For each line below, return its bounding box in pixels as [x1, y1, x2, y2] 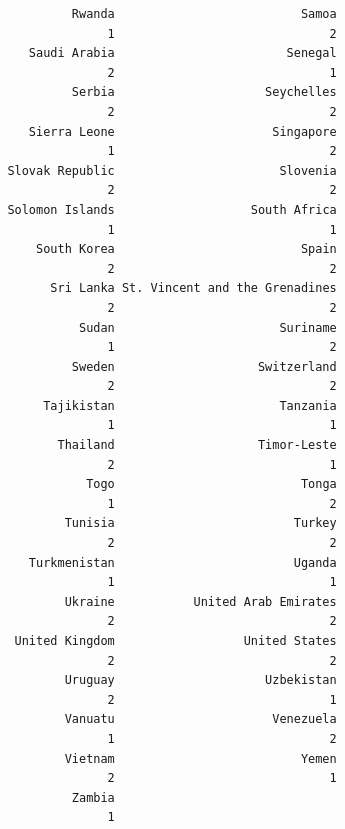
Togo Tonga [86, 477, 337, 492]
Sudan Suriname [78, 320, 337, 335]
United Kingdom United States [14, 634, 337, 648]
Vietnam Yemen [64, 751, 337, 766]
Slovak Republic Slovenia [7, 163, 337, 178]
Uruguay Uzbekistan [64, 673, 337, 688]
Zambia [71, 790, 115, 805]
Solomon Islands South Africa [7, 202, 337, 217]
